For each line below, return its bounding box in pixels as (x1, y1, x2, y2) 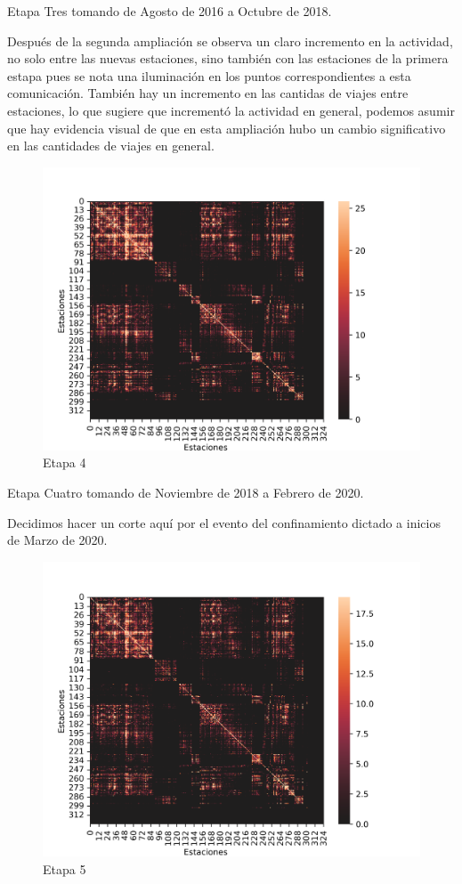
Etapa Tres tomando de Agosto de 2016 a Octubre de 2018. (7, 2, 332, 20)
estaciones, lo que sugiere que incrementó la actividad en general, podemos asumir (7, 101, 455, 119)
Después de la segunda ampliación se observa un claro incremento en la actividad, (7, 31, 453, 50)
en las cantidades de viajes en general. (7, 136, 215, 155)
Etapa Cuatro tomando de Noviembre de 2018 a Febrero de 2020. (7, 483, 364, 501)
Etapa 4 (43, 453, 86, 472)
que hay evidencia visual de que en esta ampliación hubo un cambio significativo (7, 118, 446, 137)
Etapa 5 (43, 859, 86, 878)
